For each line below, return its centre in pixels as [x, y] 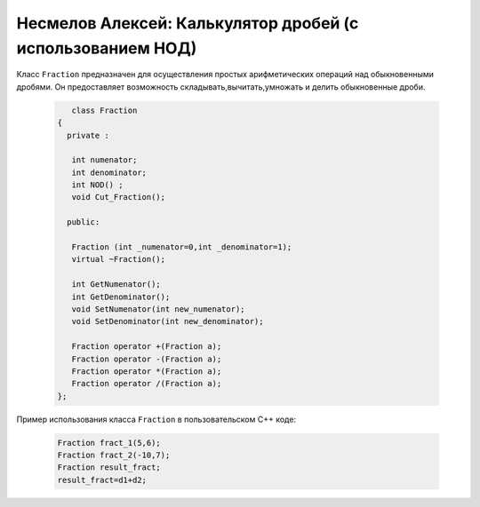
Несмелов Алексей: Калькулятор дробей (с [188, 23]
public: [84, 222]
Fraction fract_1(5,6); [109, 443]
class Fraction [104, 110]
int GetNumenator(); [116, 285]
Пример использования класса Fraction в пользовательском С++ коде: [156, 419]
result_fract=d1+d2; [102, 480]
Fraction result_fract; [109, 467]
